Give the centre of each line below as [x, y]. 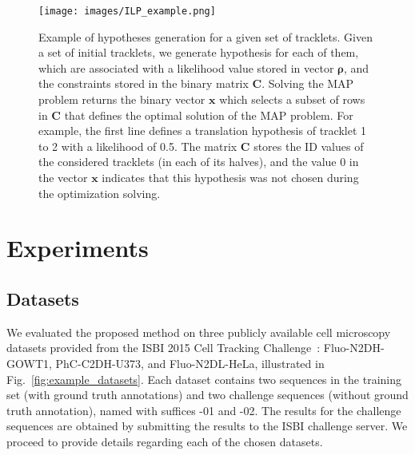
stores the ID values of [309, 146]
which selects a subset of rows [292, 99]
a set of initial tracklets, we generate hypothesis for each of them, [199, 52]
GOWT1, [29, 363]
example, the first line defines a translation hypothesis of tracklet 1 [203, 131]
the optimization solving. [100, 193]
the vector [63, 177]
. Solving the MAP [308, 83]
